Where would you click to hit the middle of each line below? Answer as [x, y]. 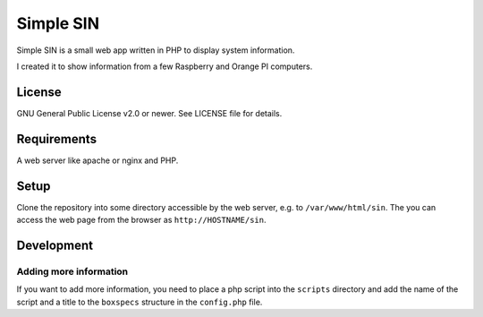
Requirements [57, 139]
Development [55, 245]
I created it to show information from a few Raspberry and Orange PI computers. [165, 66]
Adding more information [72, 271]
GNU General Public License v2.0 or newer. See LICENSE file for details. [149, 113]
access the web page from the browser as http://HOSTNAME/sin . [141, 220]
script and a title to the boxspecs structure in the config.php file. [140, 302]
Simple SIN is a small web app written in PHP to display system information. [156, 50]
